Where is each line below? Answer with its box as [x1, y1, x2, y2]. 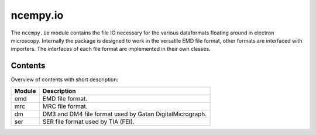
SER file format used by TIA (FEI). [42, 117, 135, 126]
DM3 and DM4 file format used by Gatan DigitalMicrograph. [42, 110, 207, 118]
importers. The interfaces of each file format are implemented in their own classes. [11, 46, 211, 53]
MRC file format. [42, 102, 88, 110]
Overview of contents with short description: [11, 76, 119, 83]
